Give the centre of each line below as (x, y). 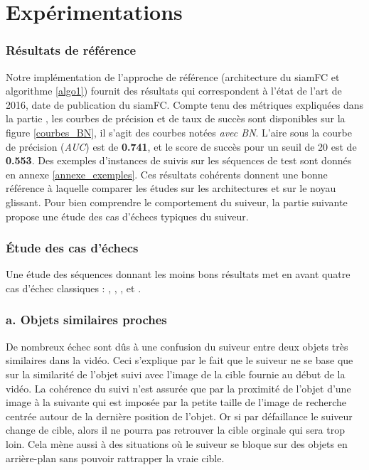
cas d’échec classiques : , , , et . (74, 288)
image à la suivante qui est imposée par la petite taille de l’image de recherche (176, 402)
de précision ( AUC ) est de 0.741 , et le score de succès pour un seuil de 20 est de (181, 146)
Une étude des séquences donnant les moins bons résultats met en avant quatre (178, 274)
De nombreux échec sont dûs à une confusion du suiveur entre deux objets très (177, 346)
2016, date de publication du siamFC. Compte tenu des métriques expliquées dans (185, 104)
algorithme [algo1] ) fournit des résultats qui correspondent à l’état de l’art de (174, 91)
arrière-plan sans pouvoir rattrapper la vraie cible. (115, 458)
